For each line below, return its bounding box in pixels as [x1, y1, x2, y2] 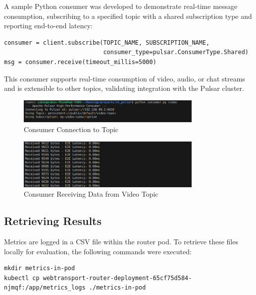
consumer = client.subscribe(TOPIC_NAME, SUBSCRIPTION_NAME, [4, 39, 210, 46]
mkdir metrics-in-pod [4, 265, 75, 272]
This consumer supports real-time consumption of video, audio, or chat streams [4, 73, 245, 83]
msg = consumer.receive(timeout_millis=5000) [4, 58, 156, 66]
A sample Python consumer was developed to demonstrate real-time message [4, 1, 238, 11]
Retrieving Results [4, 213, 102, 228]
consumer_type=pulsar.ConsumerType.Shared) [103, 49, 249, 56]
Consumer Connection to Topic [24, 124, 119, 134]
